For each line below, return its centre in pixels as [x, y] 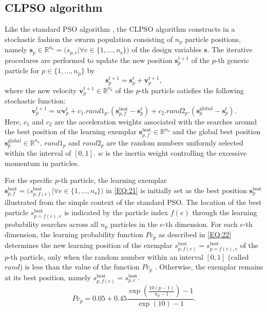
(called [239, 256]
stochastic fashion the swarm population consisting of [89, 39]
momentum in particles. [42, 163]
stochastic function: [35, 101]
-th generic [232, 60]
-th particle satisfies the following [192, 90]
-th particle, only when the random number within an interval [106, 256]
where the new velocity [41, 90]
